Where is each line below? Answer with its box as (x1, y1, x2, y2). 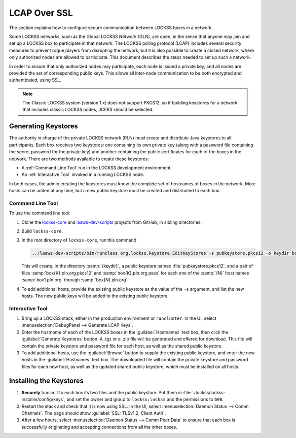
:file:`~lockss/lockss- (183, 389, 226, 395)
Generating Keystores (9, 122, 78, 131)
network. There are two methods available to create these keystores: (9, 156, 149, 162)
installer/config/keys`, (21, 397, 66, 403)
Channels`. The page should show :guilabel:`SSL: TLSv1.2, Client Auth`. (21, 410, 166, 416)
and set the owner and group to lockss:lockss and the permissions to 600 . (67, 397, 224, 403)
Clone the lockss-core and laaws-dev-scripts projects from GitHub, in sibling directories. (21, 219, 202, 225)
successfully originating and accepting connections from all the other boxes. (21, 424, 178, 430)
